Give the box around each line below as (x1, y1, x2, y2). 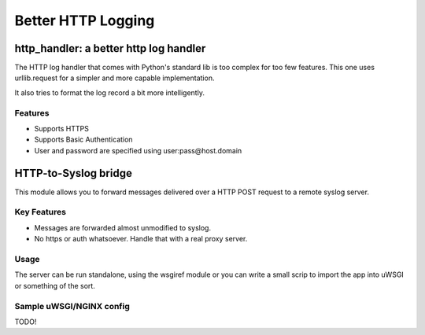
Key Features (14, 207, 67, 218)
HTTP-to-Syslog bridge (14, 166, 133, 180)
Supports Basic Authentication (34, 134, 133, 145)
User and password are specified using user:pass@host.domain (34, 145, 242, 155)
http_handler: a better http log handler (14, 42, 206, 55)
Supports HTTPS (34, 123, 90, 133)
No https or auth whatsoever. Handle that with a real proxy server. (34, 234, 248, 244)
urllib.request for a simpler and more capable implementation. (14, 73, 215, 83)
